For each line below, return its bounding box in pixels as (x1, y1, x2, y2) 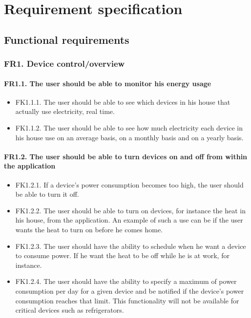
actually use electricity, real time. (15, 106, 115, 116)
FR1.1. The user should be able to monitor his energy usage (4, 78, 211, 88)
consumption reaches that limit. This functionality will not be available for (15, 295, 239, 305)
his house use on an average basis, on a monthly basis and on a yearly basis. (15, 132, 244, 142)
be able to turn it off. (15, 189, 79, 199)
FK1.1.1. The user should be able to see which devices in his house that (15, 96, 230, 107)
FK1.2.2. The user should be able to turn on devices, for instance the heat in (15, 205, 246, 215)
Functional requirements (4, 32, 129, 47)
